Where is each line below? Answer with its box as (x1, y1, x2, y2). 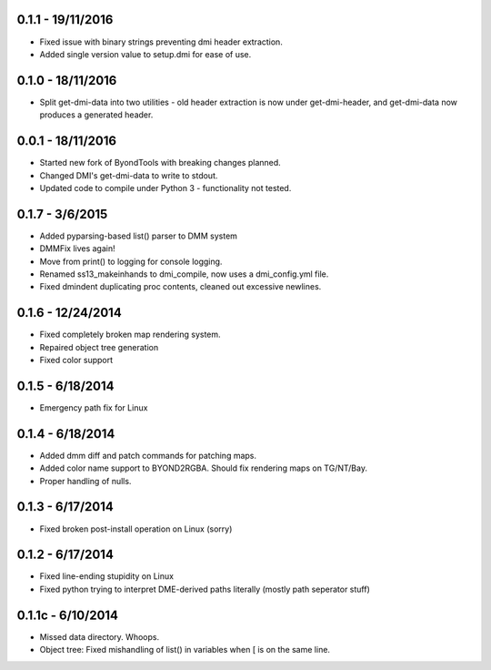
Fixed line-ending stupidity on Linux (39, 571, 175, 582)
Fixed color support (39, 355, 114, 366)
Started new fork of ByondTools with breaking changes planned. (39, 157, 281, 168)
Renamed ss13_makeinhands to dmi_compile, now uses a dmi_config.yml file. (39, 269, 329, 279)
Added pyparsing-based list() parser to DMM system (39, 230, 238, 241)
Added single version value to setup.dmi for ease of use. (39, 48, 252, 59)
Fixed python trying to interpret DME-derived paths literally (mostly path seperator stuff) (39, 584, 370, 594)
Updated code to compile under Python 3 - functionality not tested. (39, 182, 292, 193)
